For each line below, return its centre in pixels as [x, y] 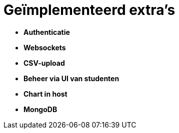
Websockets [45, 47]
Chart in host [45, 94]
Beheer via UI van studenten [71, 78]
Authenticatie [47, 32]
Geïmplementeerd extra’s [89, 10]
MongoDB [40, 109]
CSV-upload [44, 63]
